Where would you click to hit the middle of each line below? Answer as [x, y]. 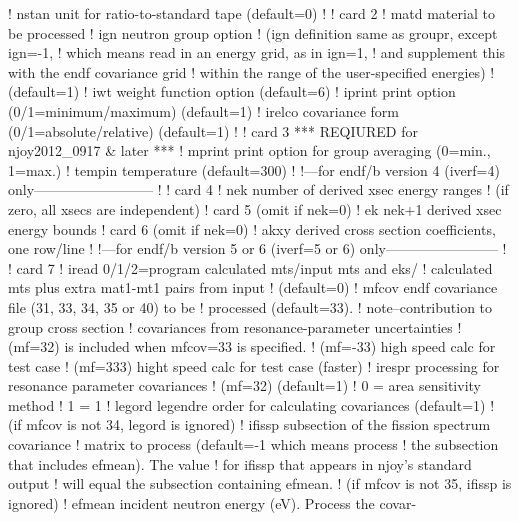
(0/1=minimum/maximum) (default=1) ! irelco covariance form [203, 110]
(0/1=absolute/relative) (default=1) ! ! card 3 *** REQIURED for [213, 130]
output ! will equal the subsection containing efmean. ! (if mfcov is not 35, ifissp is [260, 483]
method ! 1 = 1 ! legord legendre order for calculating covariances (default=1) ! [251, 404]
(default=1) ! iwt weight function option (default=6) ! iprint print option [232, 91]
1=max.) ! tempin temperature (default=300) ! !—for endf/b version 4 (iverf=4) [254, 169]
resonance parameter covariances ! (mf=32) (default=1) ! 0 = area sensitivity [244, 385]
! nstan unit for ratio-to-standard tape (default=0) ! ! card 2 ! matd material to [251, 13]
